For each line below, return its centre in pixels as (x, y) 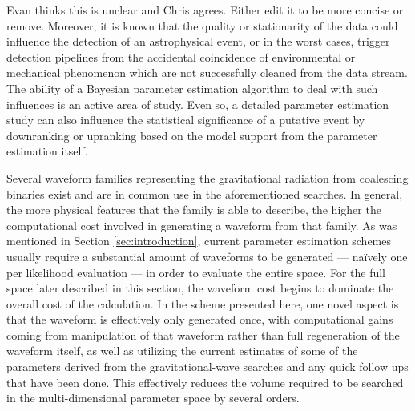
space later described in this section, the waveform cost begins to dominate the (200, 288)
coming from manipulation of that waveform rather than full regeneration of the (203, 334)
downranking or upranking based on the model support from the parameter (192, 135)
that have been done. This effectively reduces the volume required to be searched (205, 382)
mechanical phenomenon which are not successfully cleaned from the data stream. (207, 73)
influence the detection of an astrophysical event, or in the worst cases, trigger (198, 41)
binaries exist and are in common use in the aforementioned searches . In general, (205, 193)
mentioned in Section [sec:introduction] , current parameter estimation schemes (199, 241)
